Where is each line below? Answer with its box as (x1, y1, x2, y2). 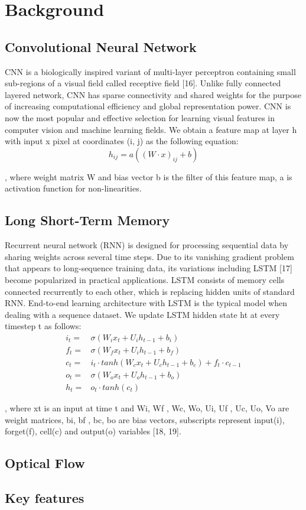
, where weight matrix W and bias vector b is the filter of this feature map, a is (5, 170, 292, 183)
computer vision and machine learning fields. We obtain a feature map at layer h (5, 123, 297, 135)
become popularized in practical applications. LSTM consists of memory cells (5, 273, 285, 285)
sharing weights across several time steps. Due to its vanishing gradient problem (5, 250, 294, 262)
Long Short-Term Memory (5, 211, 170, 229)
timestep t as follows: (5, 320, 82, 332)
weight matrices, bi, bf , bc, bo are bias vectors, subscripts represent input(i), (5, 413, 285, 425)
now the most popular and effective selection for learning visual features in (5, 111, 275, 124)
